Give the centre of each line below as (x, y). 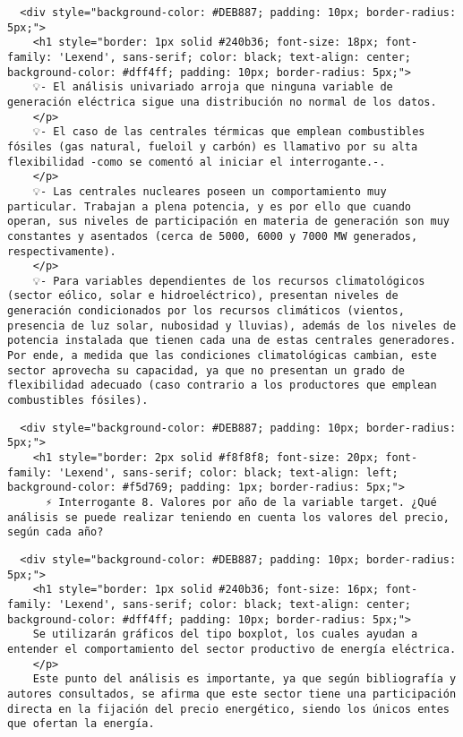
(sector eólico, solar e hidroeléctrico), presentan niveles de (203, 296)
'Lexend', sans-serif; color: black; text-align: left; (228, 472)
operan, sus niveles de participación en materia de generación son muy (228, 222)
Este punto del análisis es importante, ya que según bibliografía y (244, 679)
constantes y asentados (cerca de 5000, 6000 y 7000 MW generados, (213, 236)
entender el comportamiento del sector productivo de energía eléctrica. (232, 649)
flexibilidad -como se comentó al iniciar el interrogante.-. (197, 162)
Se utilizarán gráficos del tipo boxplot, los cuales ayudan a (225, 634)
